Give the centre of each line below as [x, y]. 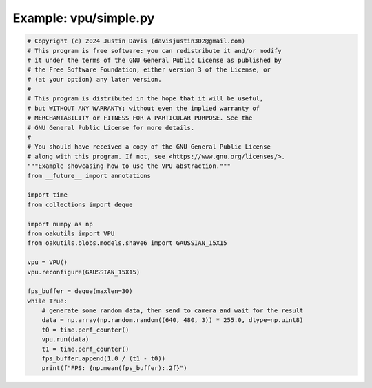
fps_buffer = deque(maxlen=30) [80, 291]
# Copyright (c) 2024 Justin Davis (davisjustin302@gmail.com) [136, 41]
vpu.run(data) [65, 339]
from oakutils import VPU [71, 233]
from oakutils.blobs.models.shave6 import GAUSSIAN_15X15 [127, 243]
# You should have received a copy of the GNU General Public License [149, 147]
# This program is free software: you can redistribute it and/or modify [154, 51]
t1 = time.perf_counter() [85, 349]
